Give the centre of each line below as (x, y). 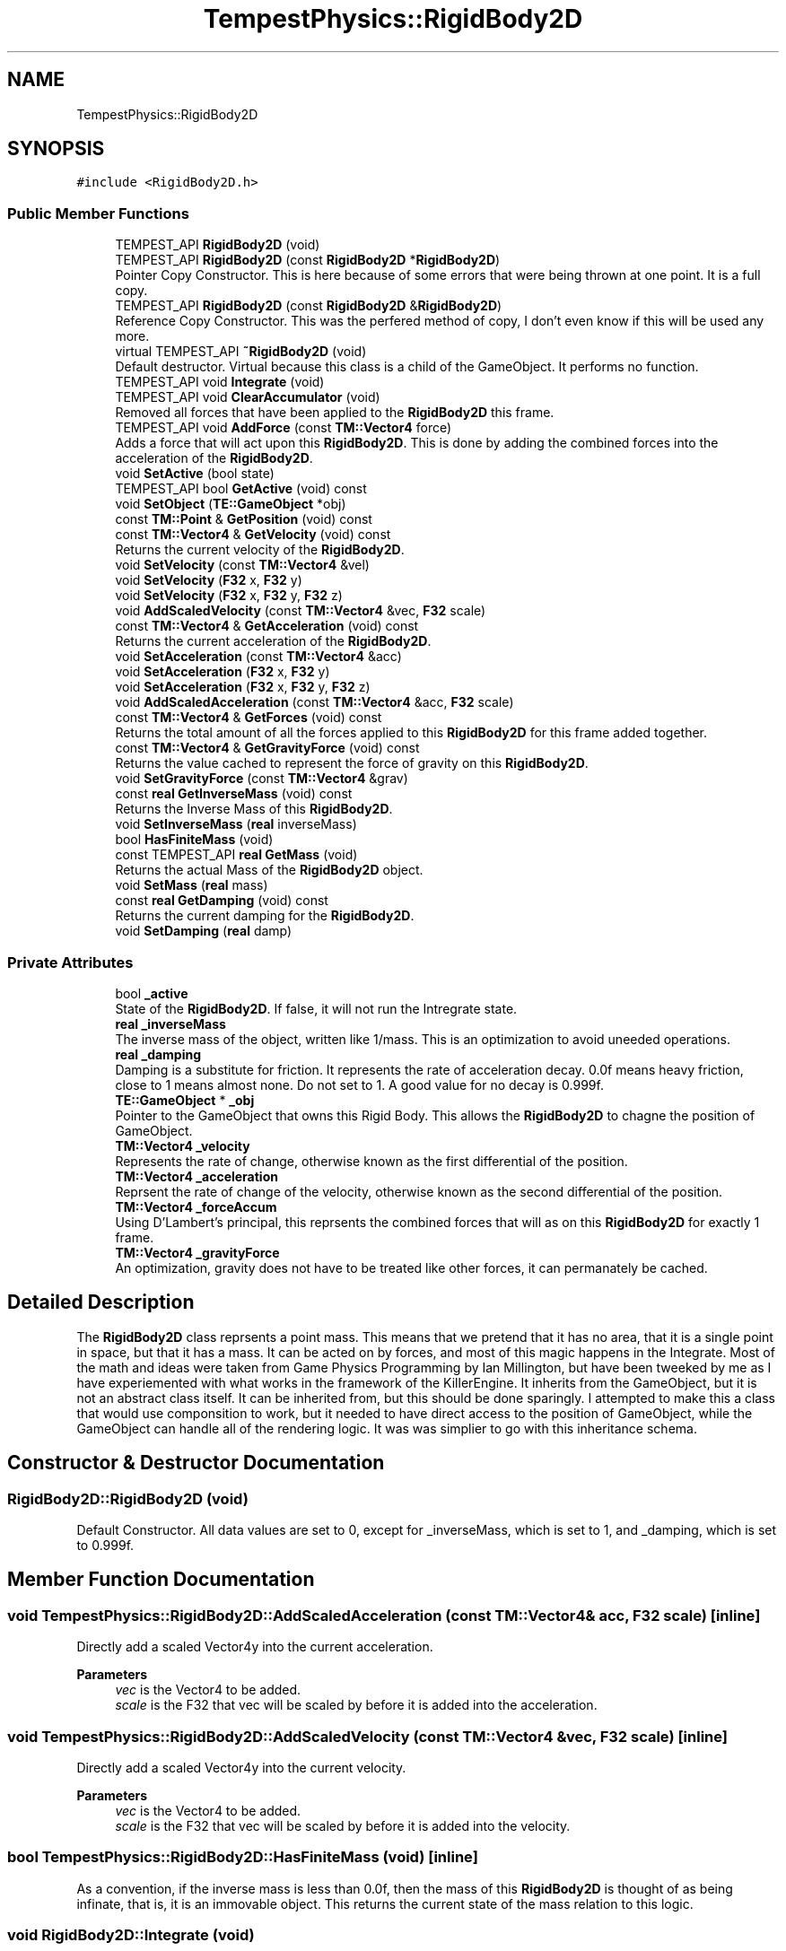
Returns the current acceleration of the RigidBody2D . (273, 641)
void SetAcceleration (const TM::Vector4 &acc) (258, 657)
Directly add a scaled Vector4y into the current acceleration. (255, 1647)
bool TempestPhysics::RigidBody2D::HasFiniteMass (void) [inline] (243, 1857)
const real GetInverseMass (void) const (234, 794)
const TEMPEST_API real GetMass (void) (236, 855)
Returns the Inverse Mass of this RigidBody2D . (254, 809)
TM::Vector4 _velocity (183, 1145)
